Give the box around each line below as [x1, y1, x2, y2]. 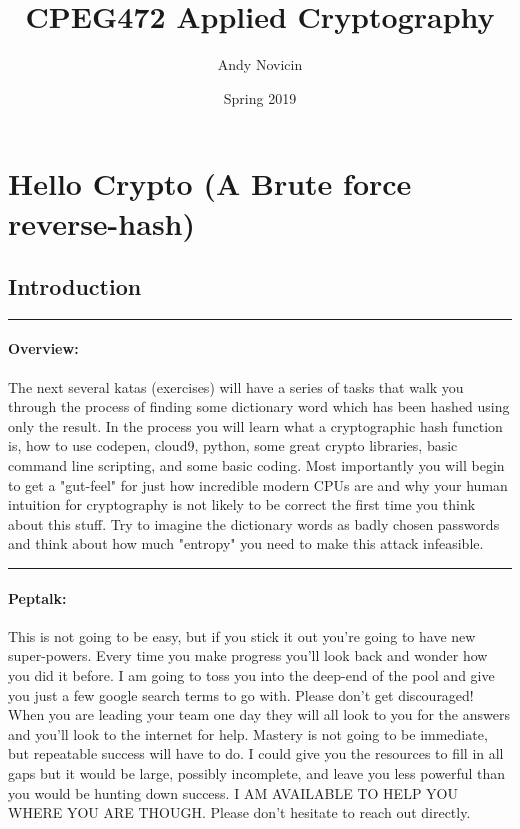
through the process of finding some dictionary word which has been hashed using [8, 396, 510, 417]
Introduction [8, 271, 142, 302]
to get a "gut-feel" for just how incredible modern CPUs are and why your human [8, 474, 508, 495]
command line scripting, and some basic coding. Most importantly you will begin [8, 455, 505, 476]
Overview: [8, 338, 79, 359]
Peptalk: [8, 587, 67, 608]
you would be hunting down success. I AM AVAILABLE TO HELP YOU [8, 782, 458, 803]
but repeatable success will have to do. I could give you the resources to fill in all [8, 743, 504, 764]
